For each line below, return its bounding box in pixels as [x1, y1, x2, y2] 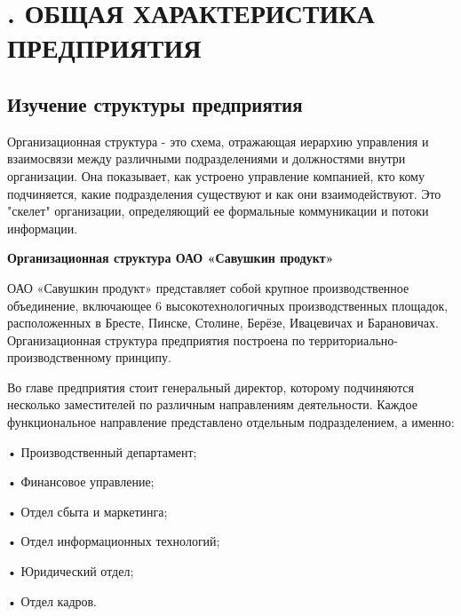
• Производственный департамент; [7, 442, 197, 461]
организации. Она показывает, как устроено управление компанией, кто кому [7, 166, 425, 185]
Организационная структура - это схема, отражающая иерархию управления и [7, 131, 429, 150]
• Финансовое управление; [7, 472, 155, 491]
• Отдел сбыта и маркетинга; [7, 501, 168, 520]
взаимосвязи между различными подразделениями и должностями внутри [7, 149, 406, 168]
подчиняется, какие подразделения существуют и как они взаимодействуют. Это [7, 184, 441, 202]
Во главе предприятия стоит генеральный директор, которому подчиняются [7, 377, 414, 396]
